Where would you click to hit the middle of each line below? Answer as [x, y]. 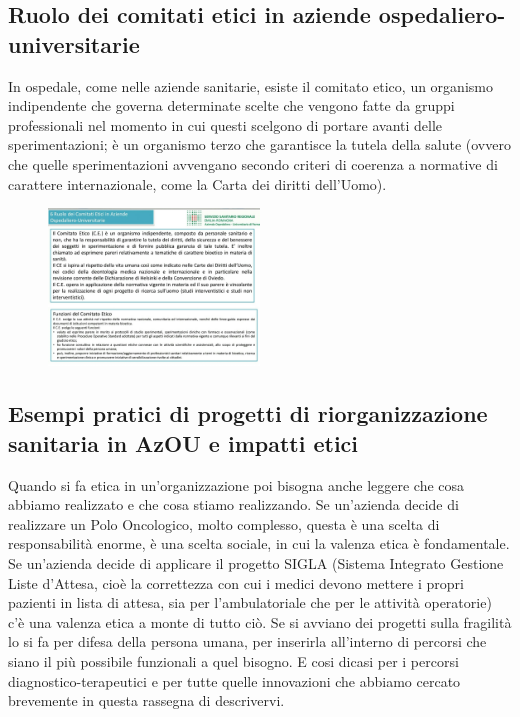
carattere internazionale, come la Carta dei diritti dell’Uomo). [197, 183]
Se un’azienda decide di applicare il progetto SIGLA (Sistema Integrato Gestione [256, 563]
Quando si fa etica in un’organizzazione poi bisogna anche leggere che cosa [236, 484]
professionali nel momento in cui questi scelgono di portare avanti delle [225, 124]
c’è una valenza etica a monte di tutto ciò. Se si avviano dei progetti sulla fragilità [260, 621]
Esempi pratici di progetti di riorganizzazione [248, 413]
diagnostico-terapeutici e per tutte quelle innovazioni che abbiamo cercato [234, 680]
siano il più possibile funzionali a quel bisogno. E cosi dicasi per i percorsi [233, 661]
